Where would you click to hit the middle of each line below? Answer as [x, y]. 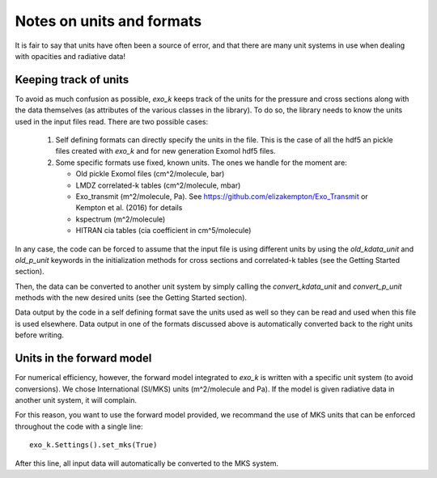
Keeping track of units [72, 80]
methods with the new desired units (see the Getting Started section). [131, 298]
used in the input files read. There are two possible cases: [112, 121]
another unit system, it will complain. [76, 400]
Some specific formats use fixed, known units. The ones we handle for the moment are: [201, 163]
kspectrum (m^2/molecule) [121, 219]
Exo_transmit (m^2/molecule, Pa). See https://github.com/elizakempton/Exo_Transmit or [222, 196]
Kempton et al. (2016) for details [129, 208]
